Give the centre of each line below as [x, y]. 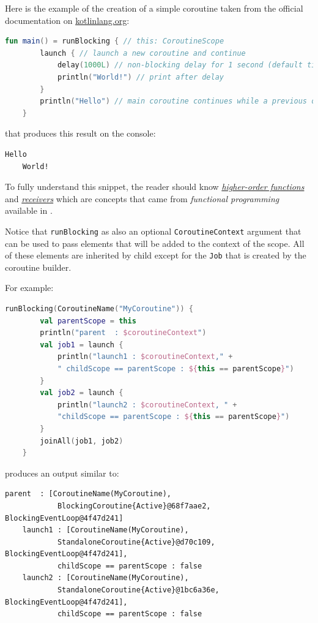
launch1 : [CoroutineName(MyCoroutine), [105, 530]
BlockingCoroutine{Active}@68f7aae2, [134, 506]
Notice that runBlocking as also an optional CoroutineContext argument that [153, 231]
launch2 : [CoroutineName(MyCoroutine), [105, 578]
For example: [29, 288]
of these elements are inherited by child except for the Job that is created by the [156, 255]
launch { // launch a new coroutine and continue [143, 53]
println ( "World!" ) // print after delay [141, 77]
